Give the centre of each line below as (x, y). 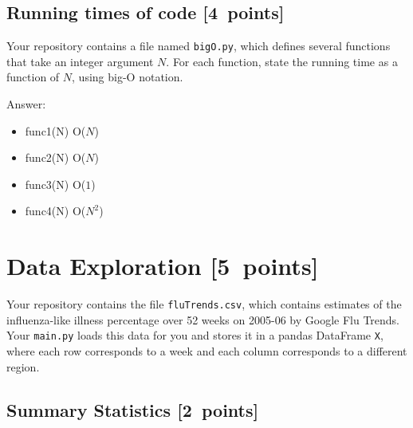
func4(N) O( (55, 211)
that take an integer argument (80, 61)
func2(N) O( (55, 157)
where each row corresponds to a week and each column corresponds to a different (207, 351)
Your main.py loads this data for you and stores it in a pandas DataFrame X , (195, 335)
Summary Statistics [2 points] (133, 409)
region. (23, 366)
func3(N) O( (55, 184)
